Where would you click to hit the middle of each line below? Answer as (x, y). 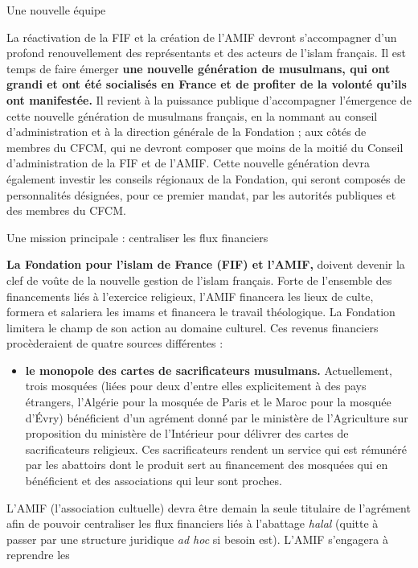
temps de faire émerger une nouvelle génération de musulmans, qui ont (199, 68)
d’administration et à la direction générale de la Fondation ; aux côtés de (186, 132)
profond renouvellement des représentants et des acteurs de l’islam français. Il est (207, 53)
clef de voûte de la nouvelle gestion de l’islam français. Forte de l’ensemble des (199, 280)
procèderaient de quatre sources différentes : (115, 343)
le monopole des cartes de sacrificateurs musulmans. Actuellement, (209, 370)
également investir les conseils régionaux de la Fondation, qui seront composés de (206, 178)
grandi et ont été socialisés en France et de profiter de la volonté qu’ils (207, 84)
